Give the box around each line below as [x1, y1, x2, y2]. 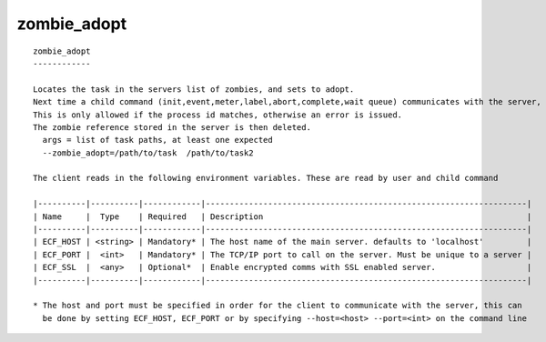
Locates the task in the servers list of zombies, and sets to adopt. [33, 84, 355, 95]
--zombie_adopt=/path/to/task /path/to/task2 [42, 147, 254, 158]
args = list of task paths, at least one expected [42, 135, 273, 146]
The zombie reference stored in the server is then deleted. [33, 122, 311, 132]
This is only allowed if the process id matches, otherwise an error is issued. [33, 109, 403, 120]
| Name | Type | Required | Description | [33, 211, 532, 222]
